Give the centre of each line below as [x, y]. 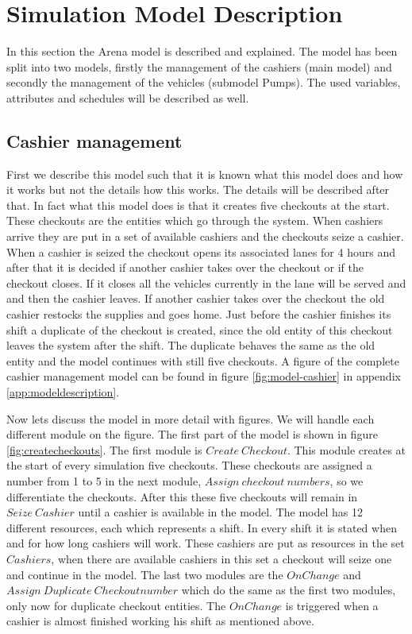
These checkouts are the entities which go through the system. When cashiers [195, 220]
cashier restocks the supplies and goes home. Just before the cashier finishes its [199, 314]
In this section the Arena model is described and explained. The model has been [202, 51]
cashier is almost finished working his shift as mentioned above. [160, 621]
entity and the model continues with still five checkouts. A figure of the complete [203, 360]
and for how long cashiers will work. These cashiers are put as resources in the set [206, 543]
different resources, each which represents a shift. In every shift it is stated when [202, 527]
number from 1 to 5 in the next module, [104, 480]
